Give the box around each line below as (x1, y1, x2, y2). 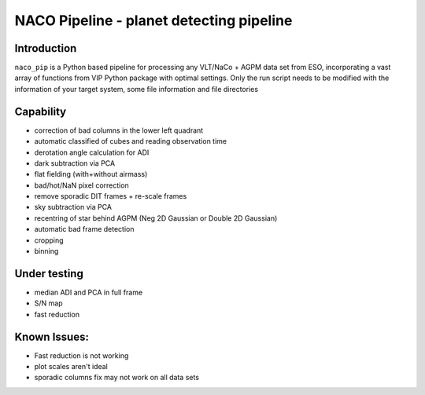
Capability (14, 104, 67, 118)
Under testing (14, 267, 84, 280)
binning (34, 247, 59, 256)
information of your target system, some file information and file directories (14, 84, 259, 93)
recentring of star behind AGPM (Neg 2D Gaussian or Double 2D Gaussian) (34, 213, 278, 223)
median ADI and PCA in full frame (34, 287, 143, 297)
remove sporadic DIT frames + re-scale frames (34, 192, 187, 201)
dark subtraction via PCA (34, 158, 116, 168)
